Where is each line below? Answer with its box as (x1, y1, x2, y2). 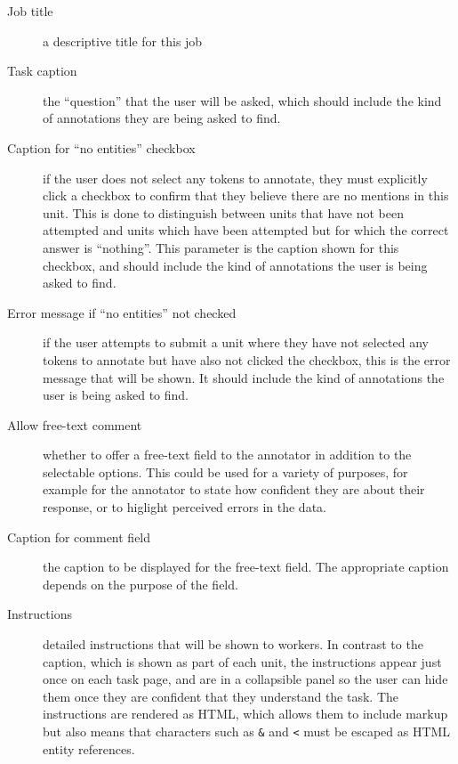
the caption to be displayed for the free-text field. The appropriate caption (43, 557, 449, 576)
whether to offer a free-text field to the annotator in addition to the (43, 445, 412, 464)
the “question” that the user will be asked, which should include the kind (43, 91, 442, 110)
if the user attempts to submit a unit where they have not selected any (43, 333, 429, 352)
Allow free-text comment (7, 415, 142, 434)
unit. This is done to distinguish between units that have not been (43, 203, 405, 222)
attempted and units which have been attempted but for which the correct (43, 221, 449, 240)
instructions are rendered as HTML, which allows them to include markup (43, 704, 448, 723)
